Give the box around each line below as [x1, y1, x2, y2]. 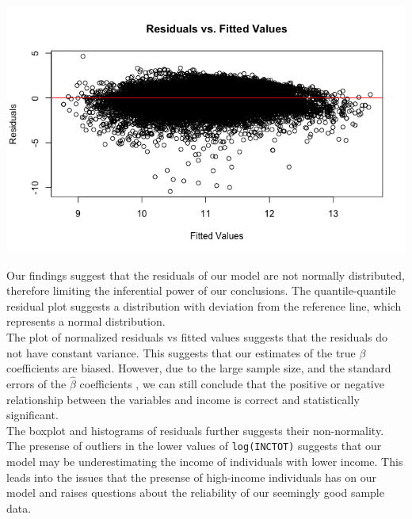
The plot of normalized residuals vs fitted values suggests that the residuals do [6, 329, 388, 345]
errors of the [6, 376, 67, 391]
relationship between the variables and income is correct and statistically [6, 391, 360, 407]
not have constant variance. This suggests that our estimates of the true [6, 344, 356, 361]
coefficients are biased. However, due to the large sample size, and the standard [6, 360, 391, 376]
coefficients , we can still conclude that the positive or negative [79, 376, 384, 391]
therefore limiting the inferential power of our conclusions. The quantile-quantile [6, 282, 396, 299]
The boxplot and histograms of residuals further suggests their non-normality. [6, 422, 384, 438]
